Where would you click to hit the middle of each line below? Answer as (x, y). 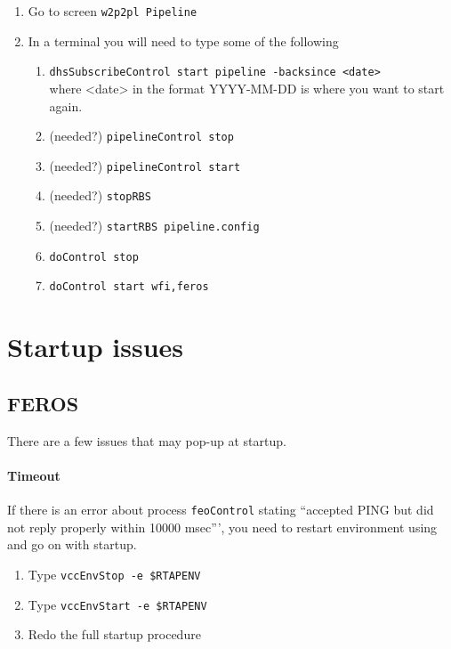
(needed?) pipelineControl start (145, 165)
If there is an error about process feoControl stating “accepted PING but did (221, 509)
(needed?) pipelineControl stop (141, 136)
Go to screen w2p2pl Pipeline (113, 11)
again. (66, 105)
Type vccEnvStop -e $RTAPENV (114, 574)
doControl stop (94, 257)
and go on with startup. (72, 544)
